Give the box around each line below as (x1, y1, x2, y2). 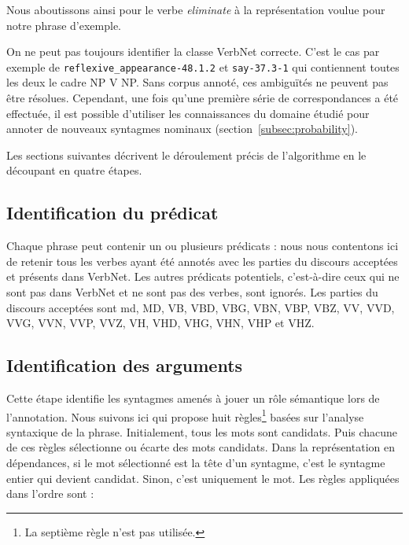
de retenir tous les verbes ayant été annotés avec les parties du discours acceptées (6, 252, 398, 269)
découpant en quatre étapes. (6, 162, 142, 179)
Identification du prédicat (6, 201, 219, 225)
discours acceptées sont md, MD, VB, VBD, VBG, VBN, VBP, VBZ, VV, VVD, (6, 299, 395, 315)
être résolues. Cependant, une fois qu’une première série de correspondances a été (6, 90, 399, 106)
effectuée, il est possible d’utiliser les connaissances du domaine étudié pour (6, 105, 370, 121)
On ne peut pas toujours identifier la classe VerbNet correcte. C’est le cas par (6, 43, 380, 60)
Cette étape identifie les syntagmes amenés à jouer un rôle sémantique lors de (6, 389, 380, 406)
